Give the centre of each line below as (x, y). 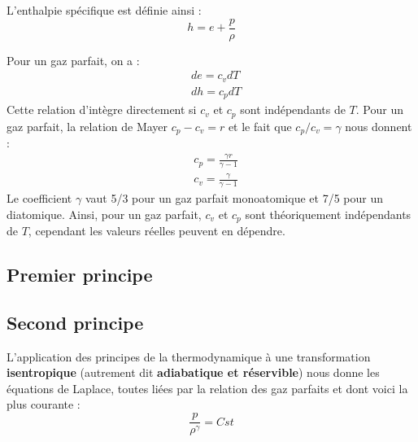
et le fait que (260, 126)
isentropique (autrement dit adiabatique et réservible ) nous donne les (193, 372)
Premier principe (80, 275)
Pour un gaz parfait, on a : (73, 60)
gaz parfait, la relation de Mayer (87, 126)
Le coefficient (39, 198)
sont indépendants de (293, 109)
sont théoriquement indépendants (328, 214)
